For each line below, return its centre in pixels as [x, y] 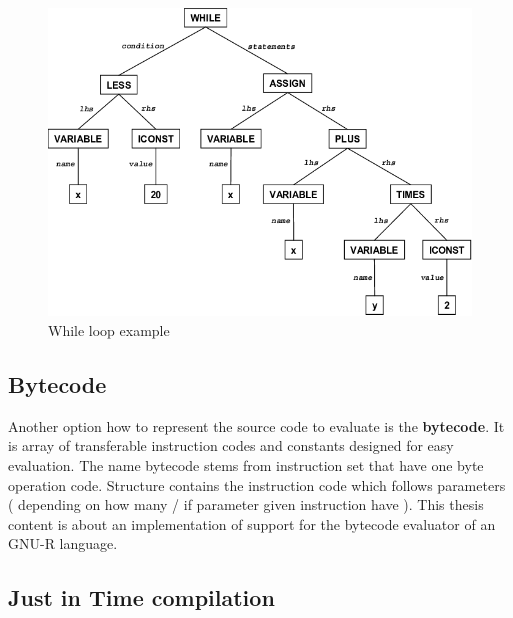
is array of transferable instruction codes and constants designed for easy [231, 445]
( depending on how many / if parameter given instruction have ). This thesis [246, 504]
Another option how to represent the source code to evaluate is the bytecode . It [256, 425]
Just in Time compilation [141, 597]
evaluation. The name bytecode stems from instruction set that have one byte [246, 464]
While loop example [109, 329]
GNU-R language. [63, 543]
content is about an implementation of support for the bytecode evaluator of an [252, 523]
